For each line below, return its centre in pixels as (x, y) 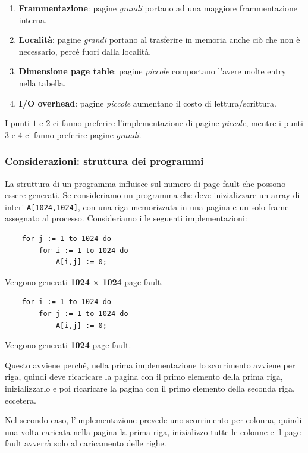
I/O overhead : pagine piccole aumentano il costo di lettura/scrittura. (147, 103)
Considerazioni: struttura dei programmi (104, 161)
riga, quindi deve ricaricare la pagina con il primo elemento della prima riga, (144, 377)
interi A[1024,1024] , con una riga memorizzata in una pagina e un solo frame (147, 206)
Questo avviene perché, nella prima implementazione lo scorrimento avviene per (150, 365)
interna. (33, 19)
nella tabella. (42, 82)
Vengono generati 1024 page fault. (68, 345)
